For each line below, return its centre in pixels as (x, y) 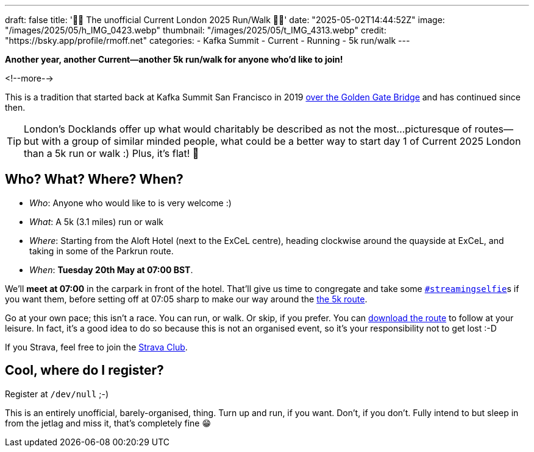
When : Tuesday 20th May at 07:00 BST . (111, 269)
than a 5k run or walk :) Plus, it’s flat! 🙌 (112, 153)
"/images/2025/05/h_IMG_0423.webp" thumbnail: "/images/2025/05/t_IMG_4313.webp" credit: (196, 30)
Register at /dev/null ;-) (57, 394)
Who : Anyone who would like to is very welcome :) (130, 203)
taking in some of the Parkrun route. (101, 251)
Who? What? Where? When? (94, 179)
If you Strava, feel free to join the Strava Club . (96, 347)
